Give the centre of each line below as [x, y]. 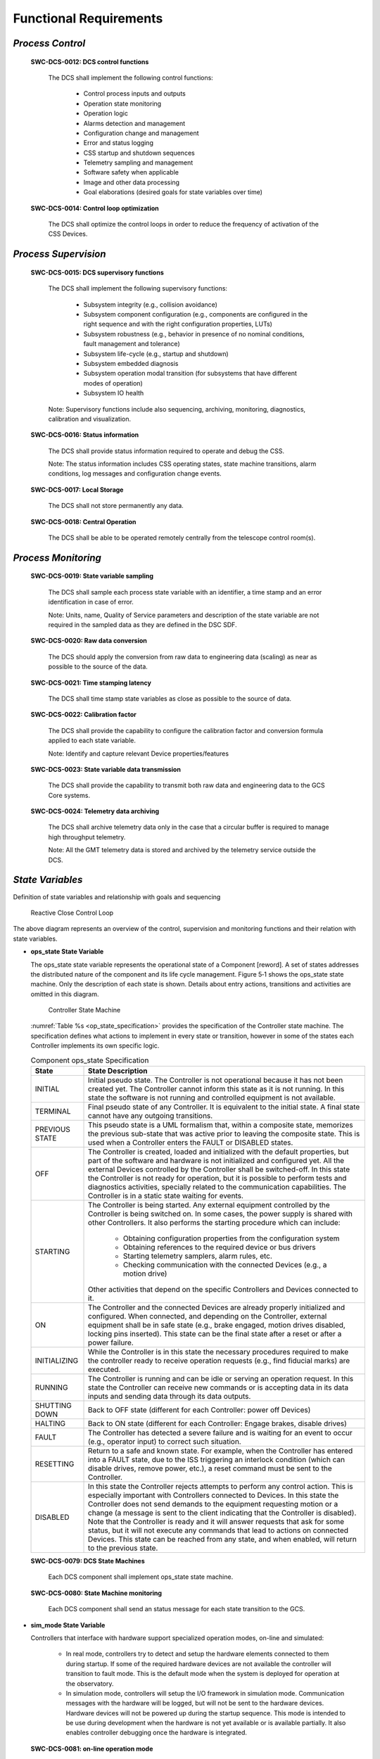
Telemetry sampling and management [138, 163]
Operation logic [106, 113]
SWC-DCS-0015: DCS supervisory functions [97, 272]
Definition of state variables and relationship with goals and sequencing [117, 896]
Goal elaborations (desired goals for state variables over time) [173, 192]
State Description [118, 1071]
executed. [104, 1370]
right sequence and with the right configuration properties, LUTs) [178, 324]
